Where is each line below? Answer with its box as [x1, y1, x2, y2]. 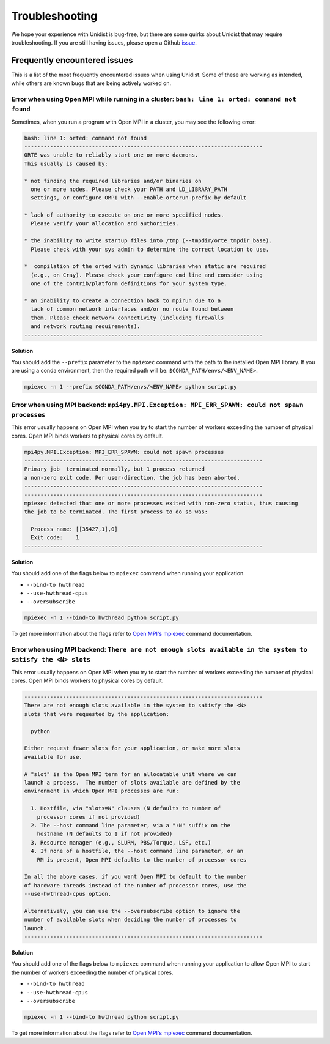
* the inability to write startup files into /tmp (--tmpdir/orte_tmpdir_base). [24, 237, 273, 244]
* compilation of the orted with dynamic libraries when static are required [24, 263, 266, 270]
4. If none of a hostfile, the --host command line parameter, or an [31, 848, 244, 855]
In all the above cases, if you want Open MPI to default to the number [24, 873, 247, 881]
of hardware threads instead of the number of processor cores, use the [24, 882, 247, 889]
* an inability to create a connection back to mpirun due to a [24, 297, 221, 304]
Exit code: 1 [31, 534, 79, 541]
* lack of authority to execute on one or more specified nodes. [24, 212, 224, 218]
